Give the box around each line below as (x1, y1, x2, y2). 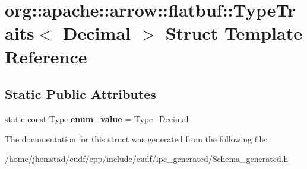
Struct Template (165, 21, 302, 45)
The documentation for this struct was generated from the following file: (5, 132, 268, 145)
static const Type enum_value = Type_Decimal (5, 112, 189, 125)
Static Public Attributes (5, 85, 156, 103)
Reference (5, 44, 87, 68)
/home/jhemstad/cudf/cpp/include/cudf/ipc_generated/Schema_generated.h (5, 152, 289, 165)
